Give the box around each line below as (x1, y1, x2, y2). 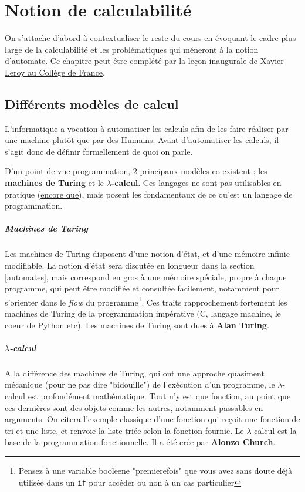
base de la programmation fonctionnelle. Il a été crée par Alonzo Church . (5, 436, 276, 448)
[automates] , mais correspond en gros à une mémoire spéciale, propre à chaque (5, 270, 287, 283)
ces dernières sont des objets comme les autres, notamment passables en (5, 401, 263, 413)
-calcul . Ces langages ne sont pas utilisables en (111, 177, 282, 189)
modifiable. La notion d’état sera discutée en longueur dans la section (5, 259, 255, 272)
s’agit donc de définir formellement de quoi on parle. (5, 145, 193, 157)
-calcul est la (251, 424, 297, 436)
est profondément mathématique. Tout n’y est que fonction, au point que (28, 389, 291, 402)
